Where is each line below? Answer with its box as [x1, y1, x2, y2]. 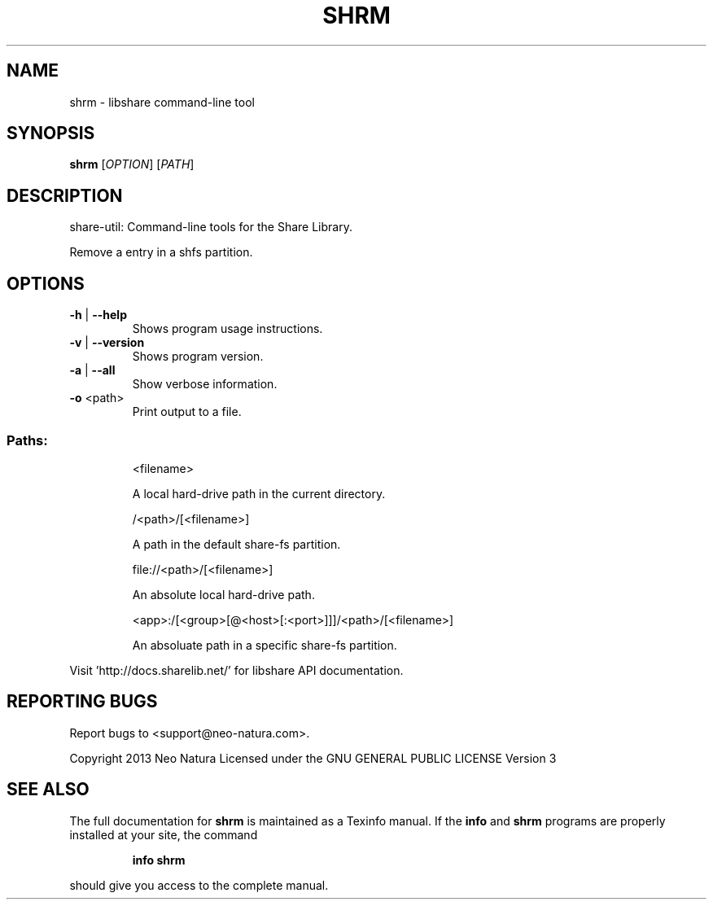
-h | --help [69, 308, 127, 322]
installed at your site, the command [69, 827, 258, 842]
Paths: [7, 431, 48, 449]
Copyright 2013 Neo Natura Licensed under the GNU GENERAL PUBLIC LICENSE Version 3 [69, 751, 557, 765]
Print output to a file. [132, 405, 242, 419]
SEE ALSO [7, 779, 90, 800]
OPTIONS [7, 273, 85, 294]
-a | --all [69, 363, 116, 378]
